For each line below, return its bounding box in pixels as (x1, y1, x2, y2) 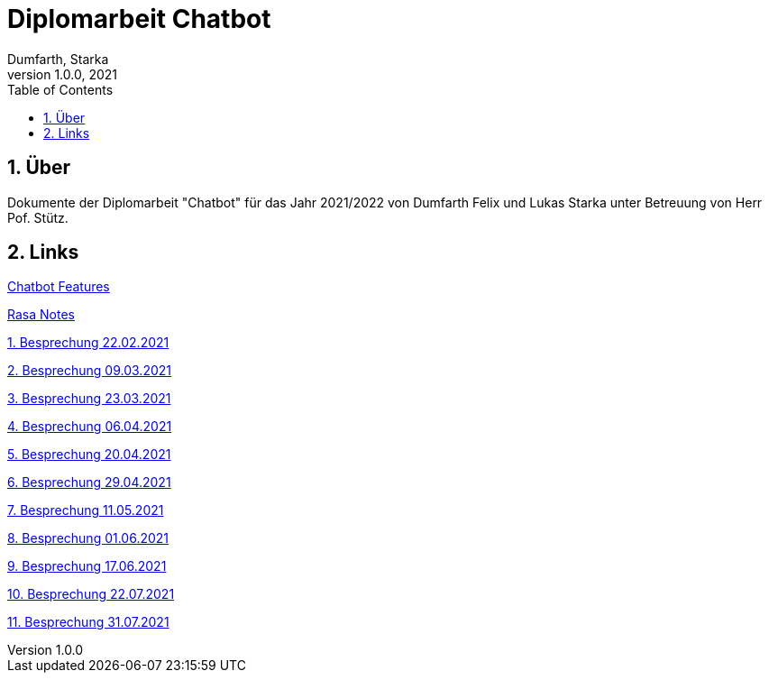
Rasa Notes (7, 307, 75, 323)
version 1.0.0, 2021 (7, 66, 117, 82)
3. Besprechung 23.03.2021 (7, 391, 171, 407)
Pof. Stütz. (7, 209, 69, 225)
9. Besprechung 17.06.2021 (7, 558, 167, 574)
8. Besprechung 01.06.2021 (7, 530, 169, 547)
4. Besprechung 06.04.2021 (7, 418, 172, 435)
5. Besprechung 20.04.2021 (7, 446, 171, 463)
